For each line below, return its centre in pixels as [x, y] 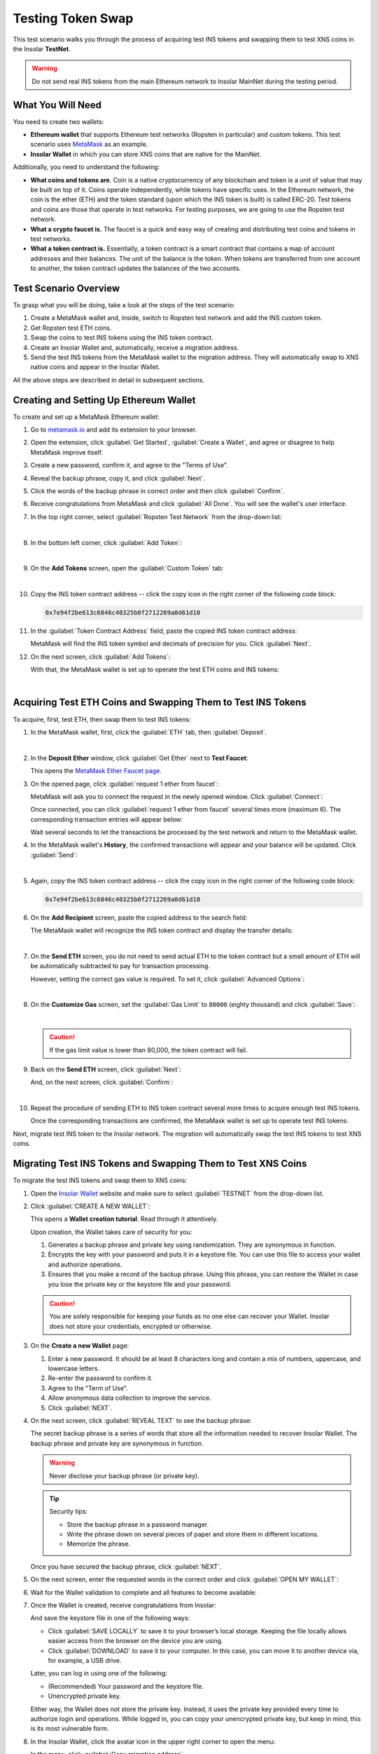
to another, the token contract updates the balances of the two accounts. [136, 268]
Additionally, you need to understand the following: [86, 167]
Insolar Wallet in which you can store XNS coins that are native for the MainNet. [146, 154]
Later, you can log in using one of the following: [99, 1673]
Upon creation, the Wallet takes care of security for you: [111, 1232]
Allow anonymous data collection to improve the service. [129, 1398]
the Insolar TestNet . [42, 48]
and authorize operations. [85, 1264]
